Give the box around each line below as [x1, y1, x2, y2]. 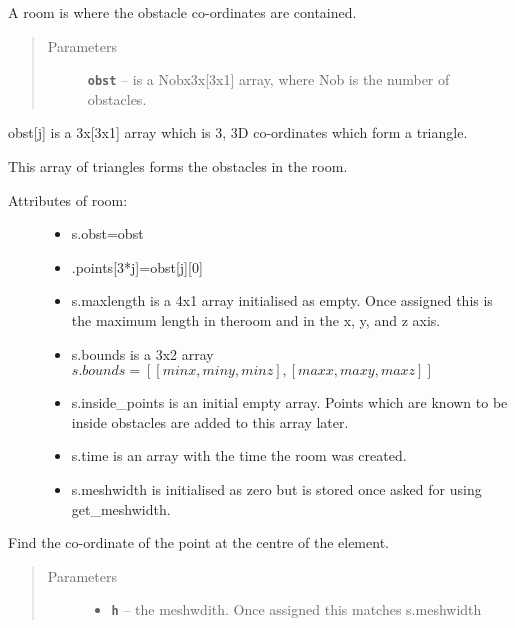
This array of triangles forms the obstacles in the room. [8, 156, 348, 177]
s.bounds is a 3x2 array [71, 343, 214, 364]
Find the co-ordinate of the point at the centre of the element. [8, 532, 389, 553]
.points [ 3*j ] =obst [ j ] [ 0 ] [71, 256, 203, 277]
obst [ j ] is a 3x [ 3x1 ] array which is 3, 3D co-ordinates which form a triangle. [8, 122, 468, 143]
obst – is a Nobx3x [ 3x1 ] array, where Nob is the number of [87, 69, 450, 90]
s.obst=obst [71, 223, 144, 244]
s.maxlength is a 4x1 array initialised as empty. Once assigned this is [71, 290, 493, 311]
